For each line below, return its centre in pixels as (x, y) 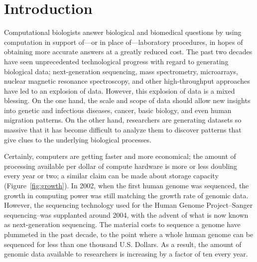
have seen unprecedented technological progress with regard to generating (116, 61)
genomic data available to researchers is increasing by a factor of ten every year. (126, 254)
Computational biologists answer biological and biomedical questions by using (123, 32)
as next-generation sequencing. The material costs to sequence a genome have (122, 224)
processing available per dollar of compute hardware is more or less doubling (121, 166)
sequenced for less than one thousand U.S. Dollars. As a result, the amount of (123, 244)
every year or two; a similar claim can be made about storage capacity (111, 176)
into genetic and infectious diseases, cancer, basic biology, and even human (118, 110)
